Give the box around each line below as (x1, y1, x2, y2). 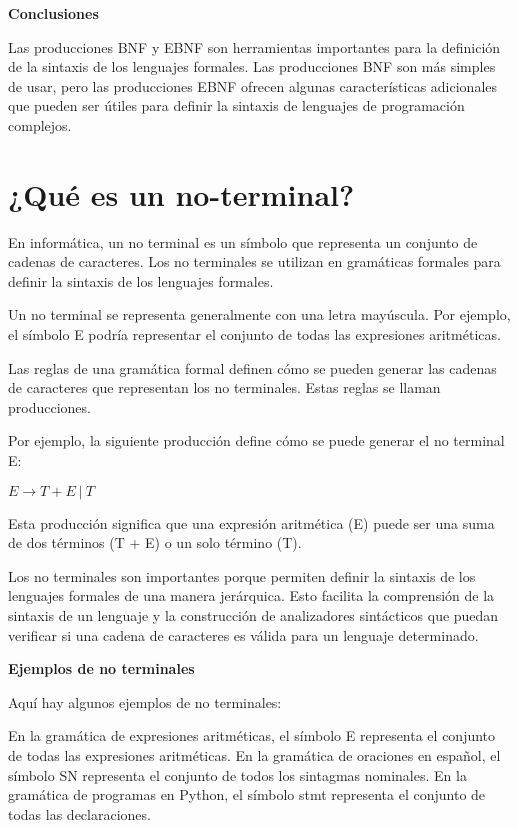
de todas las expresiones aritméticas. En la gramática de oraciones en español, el (8, 744, 501, 765)
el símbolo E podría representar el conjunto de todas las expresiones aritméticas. (8, 324, 501, 345)
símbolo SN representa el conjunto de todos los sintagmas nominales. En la (8, 764, 467, 785)
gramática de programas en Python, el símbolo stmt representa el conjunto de (8, 784, 486, 805)
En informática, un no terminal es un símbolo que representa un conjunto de (8, 231, 478, 252)
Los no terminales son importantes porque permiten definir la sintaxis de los (8, 565, 476, 586)
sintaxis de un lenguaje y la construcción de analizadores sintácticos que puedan (8, 605, 499, 625)
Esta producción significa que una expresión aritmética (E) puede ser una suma (8, 512, 495, 533)
